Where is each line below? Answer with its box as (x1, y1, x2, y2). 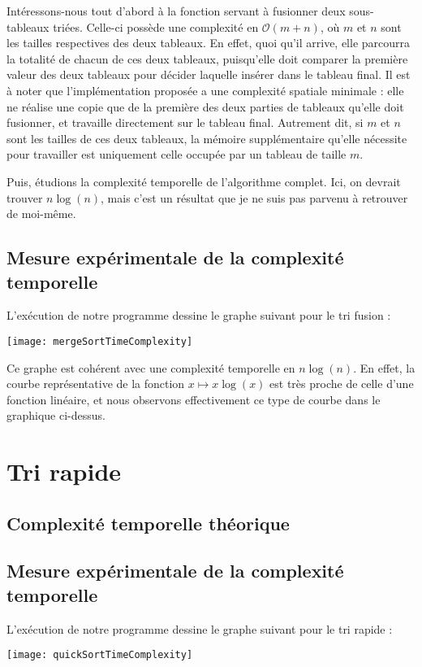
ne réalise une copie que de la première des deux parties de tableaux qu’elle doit (6, 98, 404, 115)
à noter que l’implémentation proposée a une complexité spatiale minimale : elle (6, 81, 404, 98)
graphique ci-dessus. (6, 407, 105, 424)
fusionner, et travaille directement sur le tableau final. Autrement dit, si (6, 114, 364, 131)
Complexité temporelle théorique (6, 510, 290, 535)
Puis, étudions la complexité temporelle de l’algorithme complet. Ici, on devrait (6, 172, 401, 190)
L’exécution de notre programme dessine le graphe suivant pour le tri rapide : (6, 620, 393, 637)
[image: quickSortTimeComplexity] (6, 649, 193, 661)
